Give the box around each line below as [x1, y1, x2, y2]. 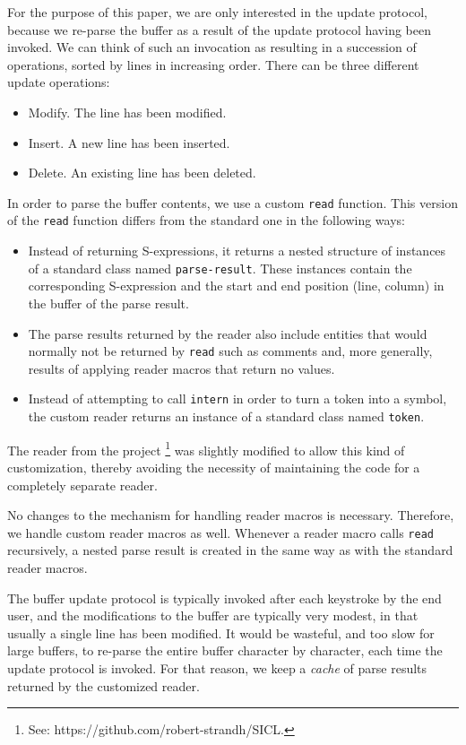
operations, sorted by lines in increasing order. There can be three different [7, 55, 419, 74]
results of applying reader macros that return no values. [28, 359, 335, 377]
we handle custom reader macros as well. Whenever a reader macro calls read [7, 523, 434, 541]
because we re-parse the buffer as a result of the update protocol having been [7, 20, 431, 39]
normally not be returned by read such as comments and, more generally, [28, 342, 433, 360]
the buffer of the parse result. [28, 293, 189, 312]
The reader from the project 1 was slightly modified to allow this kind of [7, 437, 405, 459]
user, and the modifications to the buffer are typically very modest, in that [7, 606, 419, 625]
